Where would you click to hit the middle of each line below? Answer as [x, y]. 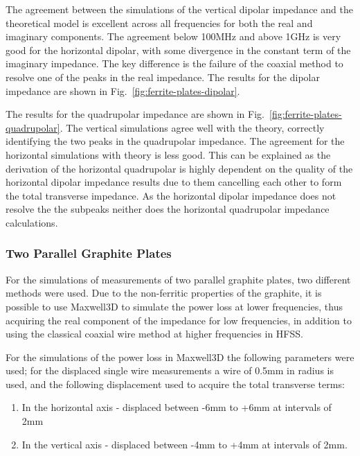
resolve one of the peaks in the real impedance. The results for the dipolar [163, 77]
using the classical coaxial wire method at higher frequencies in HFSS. [154, 334]
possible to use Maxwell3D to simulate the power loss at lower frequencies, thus [174, 306]
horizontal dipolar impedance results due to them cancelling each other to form [174, 182]
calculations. [32, 222]
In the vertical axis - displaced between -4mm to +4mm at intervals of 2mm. [184, 444]
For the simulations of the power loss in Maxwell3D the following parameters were [180, 357]
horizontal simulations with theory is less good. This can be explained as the [168, 154]
